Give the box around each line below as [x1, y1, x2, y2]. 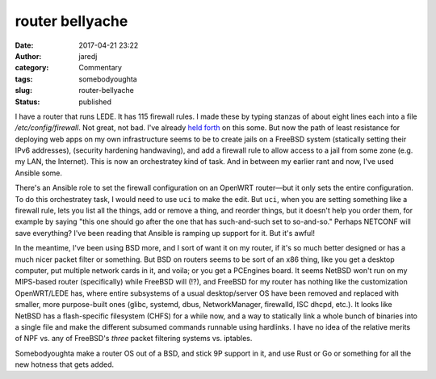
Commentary [78, 63, 123, 73]
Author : [15, 51, 42, 61]
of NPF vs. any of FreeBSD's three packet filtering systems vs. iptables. [15, 334, 253, 343]
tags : [15, 74, 33, 84]
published [78, 97, 112, 107]
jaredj [78, 51, 98, 61]
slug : [15, 86, 32, 95]
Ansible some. [15, 168, 63, 178]
